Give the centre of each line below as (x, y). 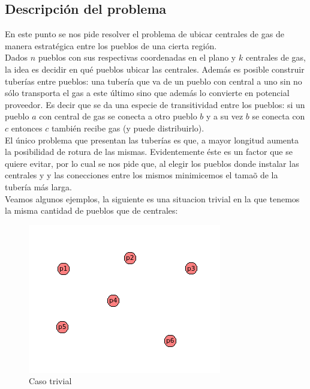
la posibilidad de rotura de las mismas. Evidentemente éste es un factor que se (149, 152)
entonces (27, 128)
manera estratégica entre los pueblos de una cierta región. (111, 45)
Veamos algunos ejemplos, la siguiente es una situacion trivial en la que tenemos (152, 198)
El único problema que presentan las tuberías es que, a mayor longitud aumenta (152, 140)
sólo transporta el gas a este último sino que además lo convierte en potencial (147, 93)
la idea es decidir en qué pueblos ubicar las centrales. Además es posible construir (155, 69)
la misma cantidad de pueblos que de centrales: (91, 210)
